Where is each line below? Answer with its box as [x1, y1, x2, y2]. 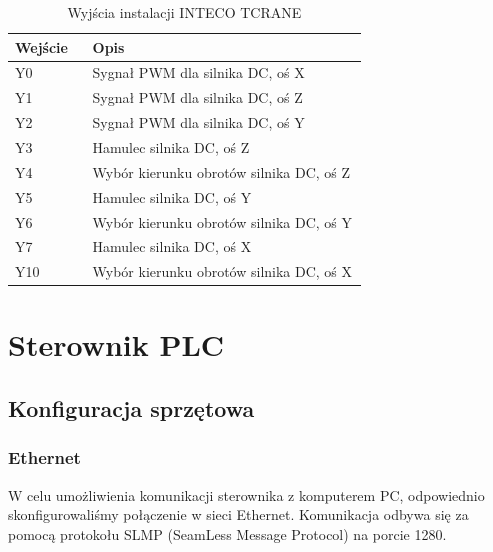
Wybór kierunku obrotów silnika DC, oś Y [92, 211, 353, 232]
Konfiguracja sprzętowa [8, 393, 255, 424]
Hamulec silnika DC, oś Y [92, 186, 252, 207]
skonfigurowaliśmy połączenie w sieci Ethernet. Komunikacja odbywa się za [8, 504, 469, 525]
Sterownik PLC [8, 324, 225, 365]
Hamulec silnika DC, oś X [92, 236, 252, 257]
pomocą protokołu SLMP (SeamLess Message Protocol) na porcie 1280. [8, 523, 447, 544]
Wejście [15, 36, 68, 57]
